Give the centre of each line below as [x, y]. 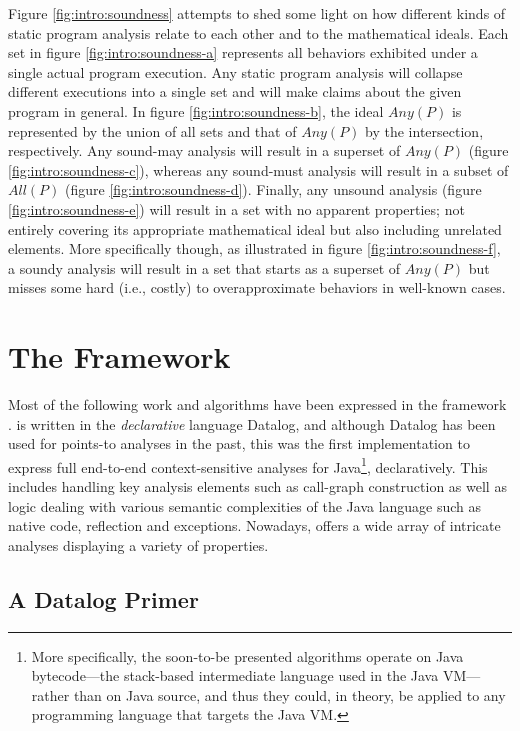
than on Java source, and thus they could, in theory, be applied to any [289, 694]
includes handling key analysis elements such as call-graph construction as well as [257, 486]
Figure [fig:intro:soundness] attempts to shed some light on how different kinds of [257, 13]
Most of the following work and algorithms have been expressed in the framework [257, 404]
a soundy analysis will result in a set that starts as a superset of [204, 267]
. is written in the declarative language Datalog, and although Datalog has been [252, 423]
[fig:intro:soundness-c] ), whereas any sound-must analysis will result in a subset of [258, 169]
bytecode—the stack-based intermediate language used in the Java [235, 675]
